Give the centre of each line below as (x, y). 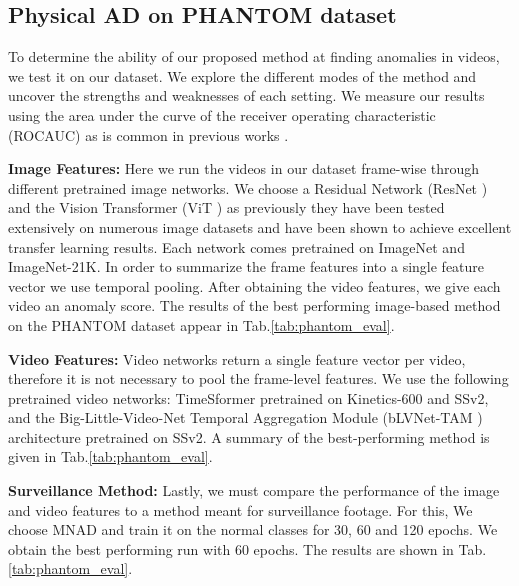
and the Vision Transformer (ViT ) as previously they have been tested (226, 207)
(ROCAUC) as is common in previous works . (148, 134)
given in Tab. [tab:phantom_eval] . (110, 456)
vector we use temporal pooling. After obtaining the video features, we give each (254, 285)
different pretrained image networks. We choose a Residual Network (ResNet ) (248, 187)
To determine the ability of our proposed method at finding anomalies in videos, (254, 56)
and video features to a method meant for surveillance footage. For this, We (240, 509)
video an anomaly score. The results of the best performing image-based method (254, 305)
